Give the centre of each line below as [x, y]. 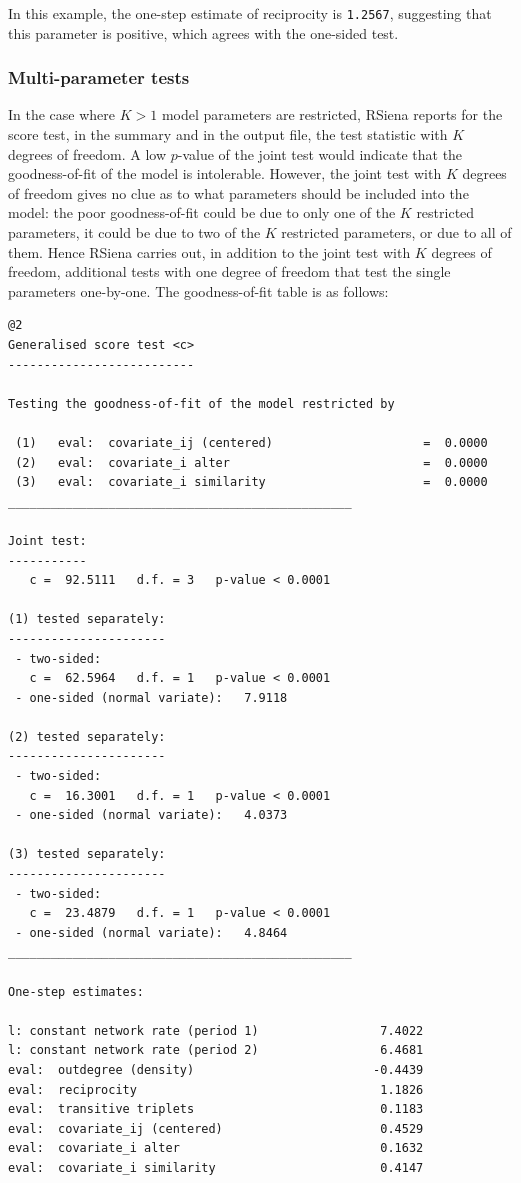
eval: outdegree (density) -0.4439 [216, 1069]
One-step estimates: [76, 991]
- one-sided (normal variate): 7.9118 [151, 697]
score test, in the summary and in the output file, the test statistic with [228, 134]
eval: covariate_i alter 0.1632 [216, 1148]
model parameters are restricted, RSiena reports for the [332, 114]
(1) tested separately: [87, 619]
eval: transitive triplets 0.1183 [216, 1109]
